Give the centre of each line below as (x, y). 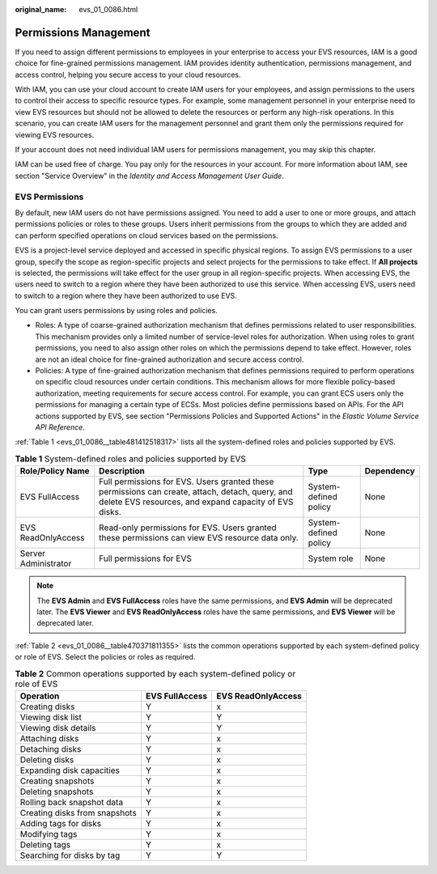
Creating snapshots (57, 781)
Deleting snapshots (57, 791)
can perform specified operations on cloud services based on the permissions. (146, 235)
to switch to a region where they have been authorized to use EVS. (126, 295)
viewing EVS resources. (55, 134)
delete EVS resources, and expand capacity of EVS (196, 502)
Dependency (390, 471)
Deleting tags (45, 844)
